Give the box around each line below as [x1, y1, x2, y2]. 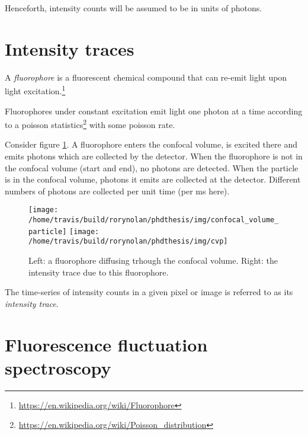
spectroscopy [5, 355, 111, 379]
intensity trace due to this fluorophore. [28, 266, 169, 278]
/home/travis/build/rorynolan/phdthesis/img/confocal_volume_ [28, 216, 279, 225]
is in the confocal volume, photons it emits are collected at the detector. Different [5, 173, 301, 185]
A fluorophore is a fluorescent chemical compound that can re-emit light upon [5, 71, 287, 83]
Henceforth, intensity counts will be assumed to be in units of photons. [5, 2, 262, 14]
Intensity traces [5, 36, 134, 60]
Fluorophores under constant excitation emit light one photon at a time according [5, 104, 303, 117]
